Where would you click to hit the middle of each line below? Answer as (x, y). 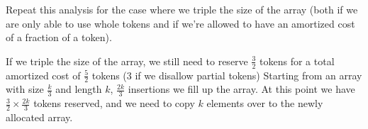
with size (25, 89)
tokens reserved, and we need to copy (114, 103)
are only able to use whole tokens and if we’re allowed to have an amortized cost (180, 23)
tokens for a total (297, 61)
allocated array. (39, 117)
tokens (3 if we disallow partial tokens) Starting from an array (227, 75)
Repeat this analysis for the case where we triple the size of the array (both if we (182, 9)
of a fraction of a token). (59, 37)
